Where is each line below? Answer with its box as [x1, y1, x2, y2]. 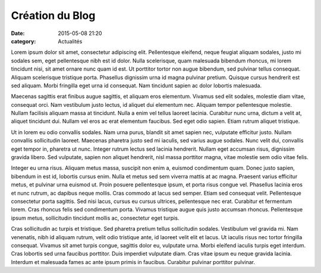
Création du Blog [11, 9, 96, 22]
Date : [11, 30, 25, 37]
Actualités [58, 37, 83, 45]
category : [11, 37, 36, 45]
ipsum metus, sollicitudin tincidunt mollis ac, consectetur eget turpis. [11, 214, 180, 221]
